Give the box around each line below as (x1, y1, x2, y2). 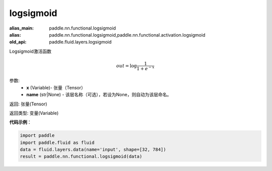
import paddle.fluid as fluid (20, 139, 95, 145)
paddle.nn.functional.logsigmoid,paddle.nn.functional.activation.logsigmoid (49, 32, 206, 38)
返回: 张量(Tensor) (9, 101, 47, 107)
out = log (116, 63, 137, 69)
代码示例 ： (9, 119, 32, 125)
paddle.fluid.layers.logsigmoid (49, 39, 112, 45)
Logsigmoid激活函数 (9, 48, 51, 54)
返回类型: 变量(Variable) (9, 110, 59, 116)
